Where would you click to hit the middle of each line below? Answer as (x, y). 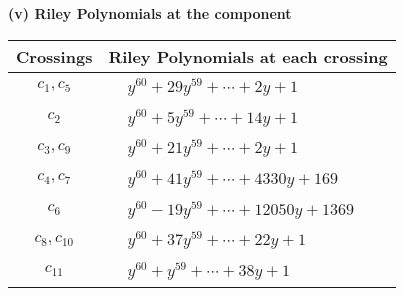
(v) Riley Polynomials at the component (150, 13)
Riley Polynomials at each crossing (248, 56)
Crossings (54, 56)
